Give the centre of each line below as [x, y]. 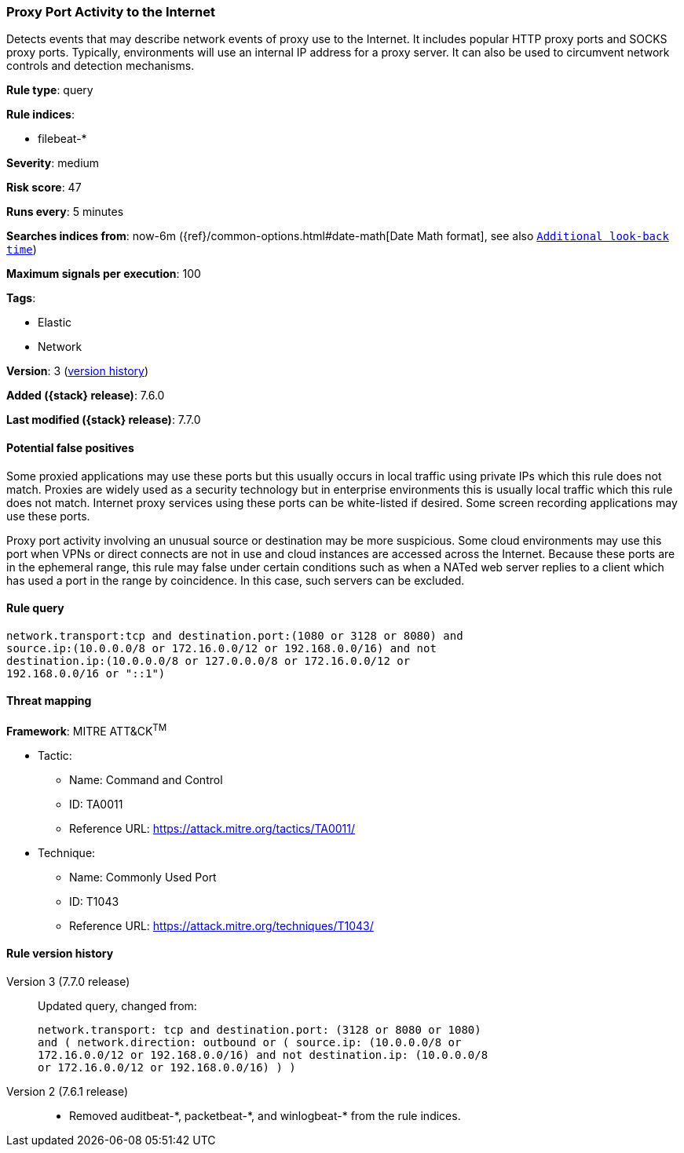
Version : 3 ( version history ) [78, 371]
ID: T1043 [94, 901]
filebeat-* [62, 139]
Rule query [35, 608]
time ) [22, 250]
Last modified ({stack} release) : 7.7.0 [104, 420]
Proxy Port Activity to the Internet [111, 12]
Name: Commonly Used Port [143, 877]
